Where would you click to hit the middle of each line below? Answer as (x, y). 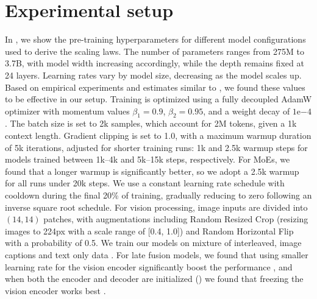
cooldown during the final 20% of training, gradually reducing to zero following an (158, 195)
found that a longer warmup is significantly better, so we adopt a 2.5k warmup (152, 171)
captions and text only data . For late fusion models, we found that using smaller (157, 255)
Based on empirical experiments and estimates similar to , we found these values (155, 87)
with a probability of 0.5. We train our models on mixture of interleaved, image (153, 243)
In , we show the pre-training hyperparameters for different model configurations (155, 39)
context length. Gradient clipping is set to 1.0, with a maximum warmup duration (158, 135)
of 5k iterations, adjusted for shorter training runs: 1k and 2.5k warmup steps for (156, 147)
